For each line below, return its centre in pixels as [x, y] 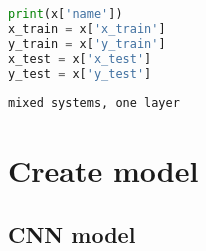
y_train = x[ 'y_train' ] [87, 43]
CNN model [72, 233]
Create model [103, 170]
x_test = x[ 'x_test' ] [80, 58]
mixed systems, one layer [94, 103]
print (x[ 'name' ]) [65, 14]
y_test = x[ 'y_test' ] [80, 73]
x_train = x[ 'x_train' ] [87, 28]
